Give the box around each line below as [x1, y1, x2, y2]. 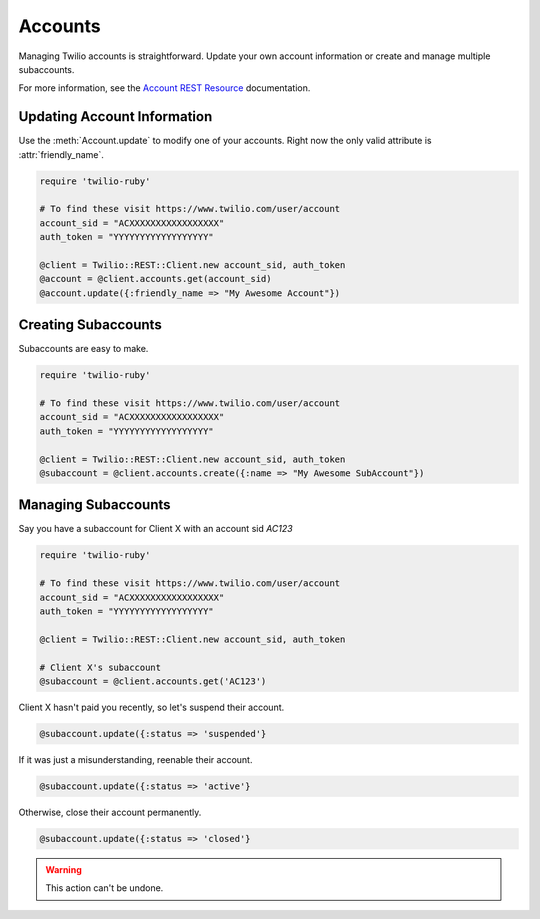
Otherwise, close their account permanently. [18, 806, 202, 818]
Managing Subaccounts [18, 496, 171, 514]
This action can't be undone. [45, 882, 164, 894]
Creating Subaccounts [18, 316, 162, 334]
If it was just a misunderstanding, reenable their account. [18, 753, 253, 765]
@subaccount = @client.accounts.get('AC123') [39, 675, 267, 687]
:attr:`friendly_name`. [18, 148, 105, 160]
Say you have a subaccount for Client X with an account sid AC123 [18, 523, 294, 535]
